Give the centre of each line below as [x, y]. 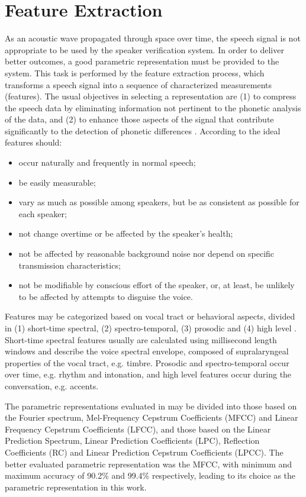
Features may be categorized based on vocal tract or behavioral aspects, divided [150, 316]
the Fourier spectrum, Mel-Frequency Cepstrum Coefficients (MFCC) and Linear [152, 417]
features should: [33, 142]
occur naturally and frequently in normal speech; [107, 162]
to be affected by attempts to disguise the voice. [106, 296]
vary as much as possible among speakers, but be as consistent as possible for [159, 202]
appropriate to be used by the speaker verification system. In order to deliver [144, 49]
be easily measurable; [57, 182]
